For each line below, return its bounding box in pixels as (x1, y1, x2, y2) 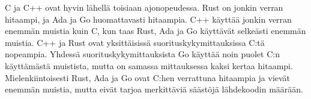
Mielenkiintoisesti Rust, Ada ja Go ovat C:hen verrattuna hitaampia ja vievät (5, 71, 291, 83)
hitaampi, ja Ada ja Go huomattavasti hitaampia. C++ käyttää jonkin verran (5, 13, 292, 25)
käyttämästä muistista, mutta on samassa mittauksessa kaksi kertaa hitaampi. (5, 59, 293, 72)
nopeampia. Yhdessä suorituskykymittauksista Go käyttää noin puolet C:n (5, 48, 280, 60)
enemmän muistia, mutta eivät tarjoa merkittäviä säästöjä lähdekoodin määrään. (5, 83, 303, 95)
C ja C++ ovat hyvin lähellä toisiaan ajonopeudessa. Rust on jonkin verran (5, 1, 283, 13)
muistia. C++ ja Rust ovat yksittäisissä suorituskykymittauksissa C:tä (5, 36, 265, 48)
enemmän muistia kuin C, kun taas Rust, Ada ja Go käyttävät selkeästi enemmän (5, 24, 306, 37)
